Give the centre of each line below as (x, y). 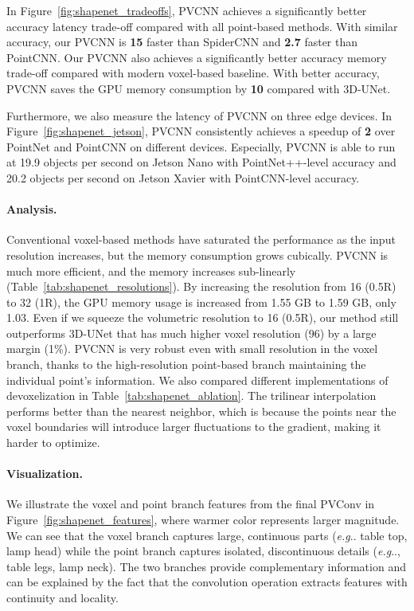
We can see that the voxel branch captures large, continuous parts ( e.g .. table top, (207, 535)
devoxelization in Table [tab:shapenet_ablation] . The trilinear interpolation (191, 396)
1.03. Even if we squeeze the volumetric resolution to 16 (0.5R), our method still (203, 317)
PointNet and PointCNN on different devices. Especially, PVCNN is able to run (201, 146)
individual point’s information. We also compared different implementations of (197, 380)
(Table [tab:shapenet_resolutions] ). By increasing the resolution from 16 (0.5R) (201, 286)
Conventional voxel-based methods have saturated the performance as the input (201, 239)
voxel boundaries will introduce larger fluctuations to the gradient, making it (194, 427)
